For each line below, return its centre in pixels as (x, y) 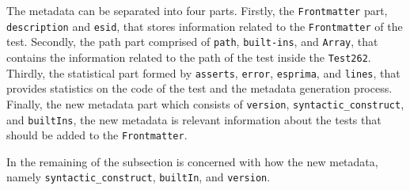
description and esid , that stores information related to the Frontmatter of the (205, 26)
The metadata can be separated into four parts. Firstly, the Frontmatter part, (197, 10)
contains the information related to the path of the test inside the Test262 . (189, 57)
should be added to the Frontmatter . (97, 135)
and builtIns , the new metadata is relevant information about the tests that (194, 119)
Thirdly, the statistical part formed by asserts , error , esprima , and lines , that (203, 72)
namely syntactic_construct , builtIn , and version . (139, 177)
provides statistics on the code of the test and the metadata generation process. (199, 88)
